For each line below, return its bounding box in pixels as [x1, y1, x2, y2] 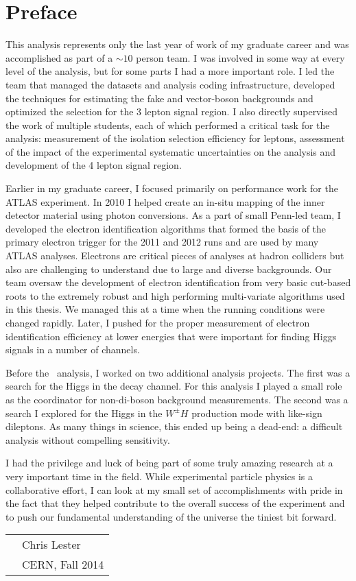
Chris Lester [22, 536, 81, 553]
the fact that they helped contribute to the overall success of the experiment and [5, 496, 345, 510]
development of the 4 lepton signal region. [5, 158, 182, 172]
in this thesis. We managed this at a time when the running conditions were [5, 302, 325, 316]
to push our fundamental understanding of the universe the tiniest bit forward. [5, 509, 337, 523]
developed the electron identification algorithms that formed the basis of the [5, 221, 327, 235]
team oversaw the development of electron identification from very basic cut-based [5, 275, 351, 289]
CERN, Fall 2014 [22, 556, 104, 573]
